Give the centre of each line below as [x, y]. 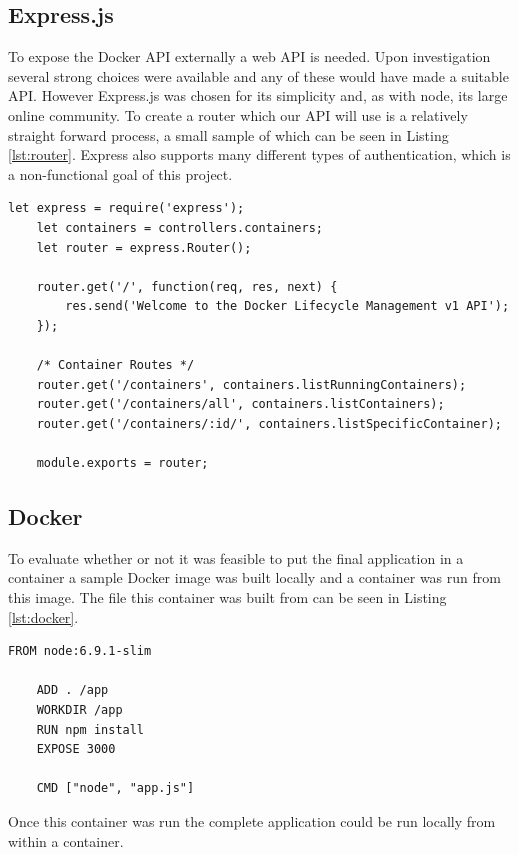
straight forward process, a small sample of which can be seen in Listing [228, 134]
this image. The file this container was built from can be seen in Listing [227, 597]
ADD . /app [72, 690]
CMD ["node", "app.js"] [115, 788]
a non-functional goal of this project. [120, 173]
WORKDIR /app [79, 710]
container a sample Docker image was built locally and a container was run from [254, 577]
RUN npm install [90, 729]
